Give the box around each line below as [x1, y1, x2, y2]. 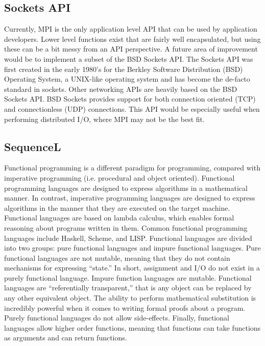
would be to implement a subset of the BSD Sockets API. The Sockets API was [4, 53, 253, 64]
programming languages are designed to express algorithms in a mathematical [4, 182, 248, 193]
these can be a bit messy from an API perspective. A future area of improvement [4, 43, 258, 54]
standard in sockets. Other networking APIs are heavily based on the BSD [4, 83, 237, 94]
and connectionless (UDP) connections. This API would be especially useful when [4, 103, 260, 114]
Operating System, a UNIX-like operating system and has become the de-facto [4, 73, 250, 84]
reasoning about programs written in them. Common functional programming [4, 222, 248, 233]
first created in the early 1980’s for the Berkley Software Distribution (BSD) [4, 63, 243, 74]
